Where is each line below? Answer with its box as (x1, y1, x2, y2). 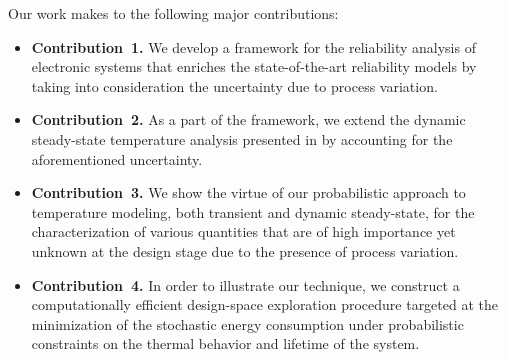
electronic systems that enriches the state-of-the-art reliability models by (31, 56, 477, 77)
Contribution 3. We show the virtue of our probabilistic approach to (31, 182, 466, 203)
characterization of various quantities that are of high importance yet (31, 221, 456, 242)
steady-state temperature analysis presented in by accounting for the (31, 128, 453, 149)
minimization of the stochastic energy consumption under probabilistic (31, 313, 464, 334)
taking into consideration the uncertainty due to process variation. (31, 75, 438, 96)
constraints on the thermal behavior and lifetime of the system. (31, 333, 420, 354)
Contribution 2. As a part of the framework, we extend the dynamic (31, 109, 466, 130)
